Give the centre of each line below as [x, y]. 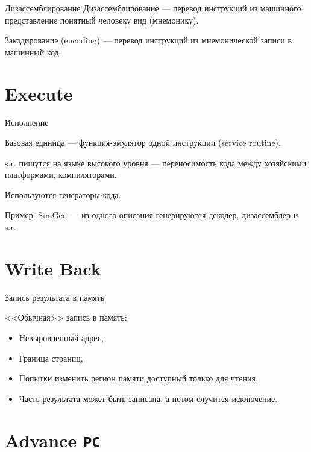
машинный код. [33, 52]
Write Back [53, 268]
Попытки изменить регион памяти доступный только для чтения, [138, 378]
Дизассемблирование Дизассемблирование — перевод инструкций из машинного [153, 8]
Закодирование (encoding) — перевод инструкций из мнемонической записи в [149, 40]
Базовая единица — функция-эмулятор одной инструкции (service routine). [143, 143]
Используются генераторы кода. [63, 194]
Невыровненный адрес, [61, 337]
